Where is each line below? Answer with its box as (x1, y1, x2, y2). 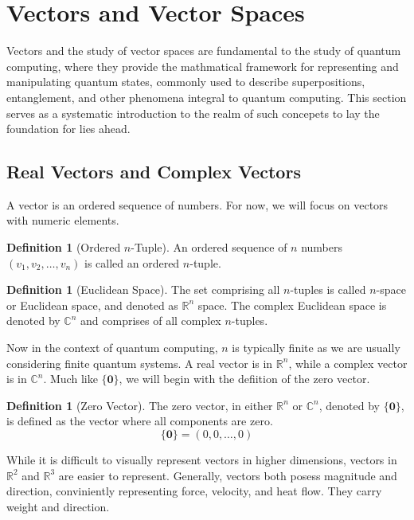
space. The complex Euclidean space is (197, 296, 387, 313)
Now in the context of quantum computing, (6, 339, 218, 356)
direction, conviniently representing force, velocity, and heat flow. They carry (6, 483, 382, 499)
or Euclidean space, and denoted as (6, 296, 178, 313)
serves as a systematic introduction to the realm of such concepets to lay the (6, 104, 380, 121)
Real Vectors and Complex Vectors (6, 159, 301, 184)
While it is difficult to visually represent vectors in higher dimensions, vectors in (6, 452, 397, 468)
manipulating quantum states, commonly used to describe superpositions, (6, 73, 365, 90)
